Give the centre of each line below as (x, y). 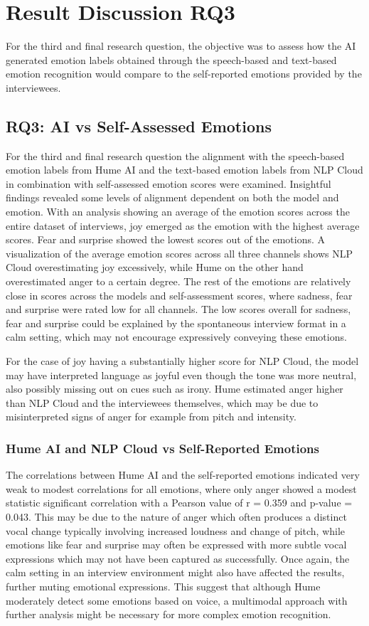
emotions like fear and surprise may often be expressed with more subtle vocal (176, 545)
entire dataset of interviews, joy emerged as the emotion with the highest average (183, 225)
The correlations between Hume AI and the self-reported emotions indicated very (183, 475)
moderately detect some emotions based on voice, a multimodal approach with (177, 600)
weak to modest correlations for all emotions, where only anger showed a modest (181, 488)
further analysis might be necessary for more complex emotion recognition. (169, 614)
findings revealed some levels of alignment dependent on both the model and (172, 197)
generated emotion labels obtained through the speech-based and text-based (171, 59)
